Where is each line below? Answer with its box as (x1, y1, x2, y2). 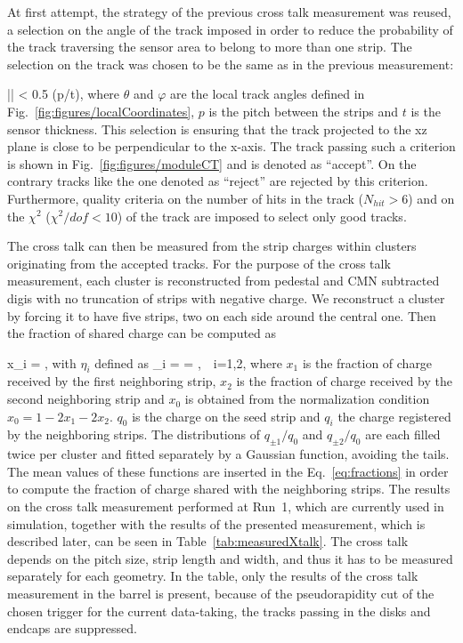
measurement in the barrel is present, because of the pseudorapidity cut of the (7, 584, 435, 603)
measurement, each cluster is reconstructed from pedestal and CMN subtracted (7, 271, 440, 290)
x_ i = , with (7, 353, 77, 372)
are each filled (365, 425, 441, 444)
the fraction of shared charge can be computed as (7, 324, 277, 342)
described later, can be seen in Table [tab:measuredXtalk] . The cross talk (7, 532, 409, 551)
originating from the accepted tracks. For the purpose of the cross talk (7, 253, 391, 272)
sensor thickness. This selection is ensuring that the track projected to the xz (7, 119, 427, 138)
